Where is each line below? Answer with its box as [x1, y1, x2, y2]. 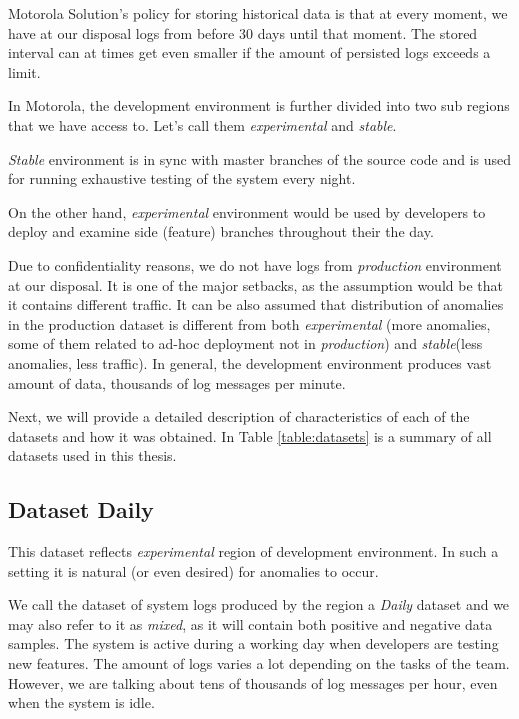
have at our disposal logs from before [8, 22, 235, 43]
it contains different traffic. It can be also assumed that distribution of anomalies [8, 294, 504, 315]
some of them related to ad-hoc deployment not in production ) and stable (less [8, 333, 483, 354]
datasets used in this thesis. [8, 445, 177, 466]
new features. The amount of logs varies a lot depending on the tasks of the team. [8, 653, 510, 674]
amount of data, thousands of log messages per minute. [8, 372, 346, 393]
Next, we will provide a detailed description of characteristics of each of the [8, 406, 470, 427]
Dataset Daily [8, 494, 154, 525]
